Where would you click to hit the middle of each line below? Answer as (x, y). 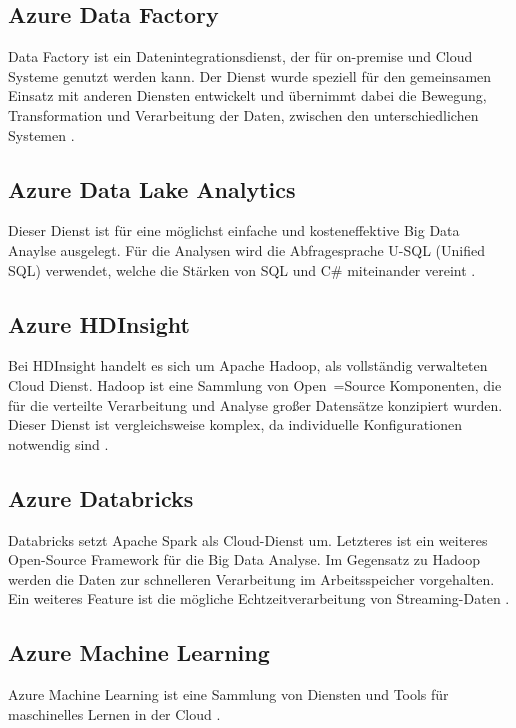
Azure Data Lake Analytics (152, 188)
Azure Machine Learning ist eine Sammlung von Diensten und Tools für (228, 694)
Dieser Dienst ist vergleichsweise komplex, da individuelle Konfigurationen (235, 424)
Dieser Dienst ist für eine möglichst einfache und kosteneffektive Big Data (234, 230)
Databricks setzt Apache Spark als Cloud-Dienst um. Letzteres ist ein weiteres (248, 539)
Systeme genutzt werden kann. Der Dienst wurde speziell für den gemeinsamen (250, 75)
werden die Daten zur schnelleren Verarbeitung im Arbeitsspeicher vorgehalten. (251, 578)
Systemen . (41, 134)
